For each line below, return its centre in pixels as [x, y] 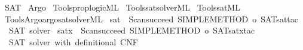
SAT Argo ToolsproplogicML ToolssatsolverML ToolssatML [122, 7]
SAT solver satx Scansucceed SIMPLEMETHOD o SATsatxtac [132, 30]
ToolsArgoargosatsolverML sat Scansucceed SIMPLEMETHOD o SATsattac [151, 19]
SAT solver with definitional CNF [73, 41]
